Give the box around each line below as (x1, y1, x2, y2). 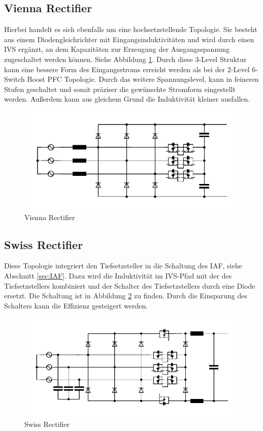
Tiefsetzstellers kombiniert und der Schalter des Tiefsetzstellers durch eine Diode (4, 280, 255, 291)
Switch (4, 74, 25, 84)
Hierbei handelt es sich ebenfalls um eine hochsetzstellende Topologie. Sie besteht (4, 24, 257, 35)
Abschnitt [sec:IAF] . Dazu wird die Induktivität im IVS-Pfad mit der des (4, 270, 232, 281)
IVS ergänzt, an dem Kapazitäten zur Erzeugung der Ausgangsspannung (4, 44, 230, 54)
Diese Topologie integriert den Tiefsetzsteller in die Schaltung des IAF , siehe (4, 260, 242, 271)
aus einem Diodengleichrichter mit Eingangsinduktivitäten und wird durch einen (4, 34, 254, 44)
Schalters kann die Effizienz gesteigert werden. (4, 300, 148, 311)
